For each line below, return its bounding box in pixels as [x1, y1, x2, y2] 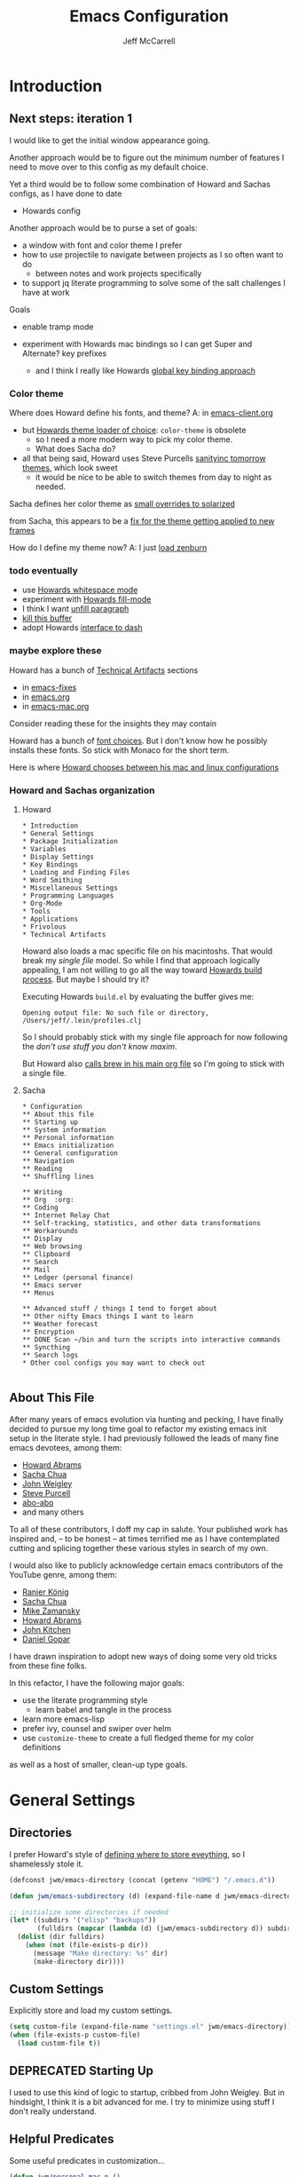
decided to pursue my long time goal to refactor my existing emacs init [9, 1423, 268, 1434]
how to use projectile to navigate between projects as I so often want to [21, 249, 284, 259]
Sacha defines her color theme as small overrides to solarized [9, 499, 235, 510]
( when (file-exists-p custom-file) [9, 2031, 141, 2039]
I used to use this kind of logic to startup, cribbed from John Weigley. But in [9, 2086, 286, 2097]
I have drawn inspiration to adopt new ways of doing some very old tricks [9, 1651, 278, 1661]
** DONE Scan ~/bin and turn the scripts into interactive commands [21, 1334, 281, 1344]
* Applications [21, 914, 79, 923]
